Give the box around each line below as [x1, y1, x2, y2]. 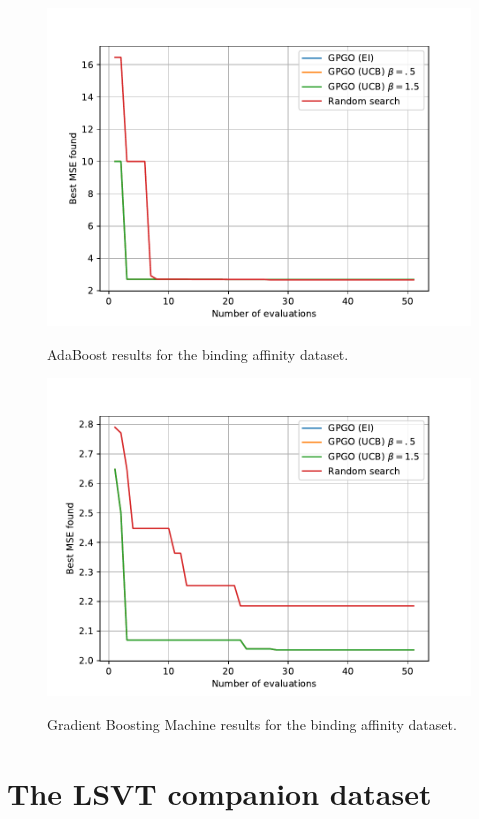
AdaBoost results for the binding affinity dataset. [47, 343, 349, 364]
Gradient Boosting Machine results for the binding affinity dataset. [47, 713, 457, 734]
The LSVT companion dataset [7, 772, 432, 813]
